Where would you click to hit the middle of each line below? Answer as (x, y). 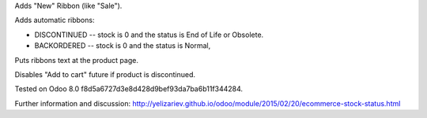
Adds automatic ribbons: (55, 20)
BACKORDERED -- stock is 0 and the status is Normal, (123, 46)
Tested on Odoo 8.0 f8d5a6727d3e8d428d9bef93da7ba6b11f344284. (129, 89)
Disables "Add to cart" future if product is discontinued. (105, 74)
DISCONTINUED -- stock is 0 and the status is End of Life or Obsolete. (149, 35)
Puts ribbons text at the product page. (76, 60)
